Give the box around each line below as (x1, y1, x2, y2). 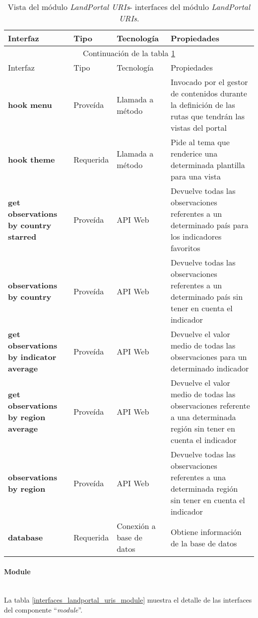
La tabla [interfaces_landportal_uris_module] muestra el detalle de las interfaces (4, 595, 252, 605)
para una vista (170, 171, 221, 182)
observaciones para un (170, 351, 247, 362)
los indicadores (170, 231, 222, 242)
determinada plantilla (170, 159, 245, 171)
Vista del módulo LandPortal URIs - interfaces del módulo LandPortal (7, 1, 251, 12)
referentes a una (170, 471, 226, 483)
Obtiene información (170, 526, 242, 537)
